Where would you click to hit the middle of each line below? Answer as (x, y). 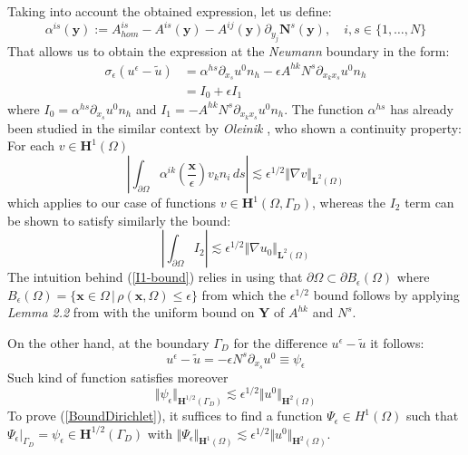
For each (31, 145)
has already (422, 108)
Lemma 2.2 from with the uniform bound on (131, 312)
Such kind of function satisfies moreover (118, 377)
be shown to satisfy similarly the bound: (119, 220)
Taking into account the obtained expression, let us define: (170, 11)
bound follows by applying (386, 294)
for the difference (280, 342)
